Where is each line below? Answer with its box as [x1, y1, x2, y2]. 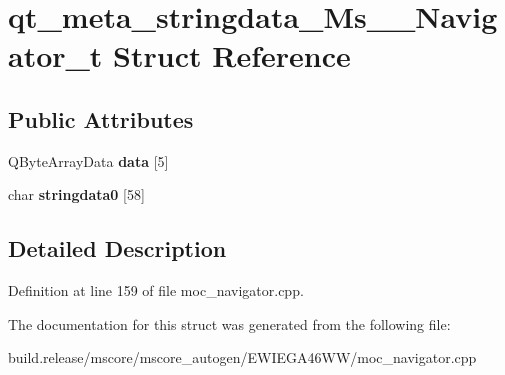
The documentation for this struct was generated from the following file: [8, 313, 451, 334]
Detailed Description [8, 233, 227, 264]
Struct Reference [113, 35, 351, 76]
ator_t [8, 35, 103, 76]
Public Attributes [8, 103, 194, 134]
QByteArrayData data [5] [8, 150, 169, 171]
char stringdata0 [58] [8, 184, 145, 205]
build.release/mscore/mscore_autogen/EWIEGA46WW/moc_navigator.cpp [8, 347, 477, 368]
